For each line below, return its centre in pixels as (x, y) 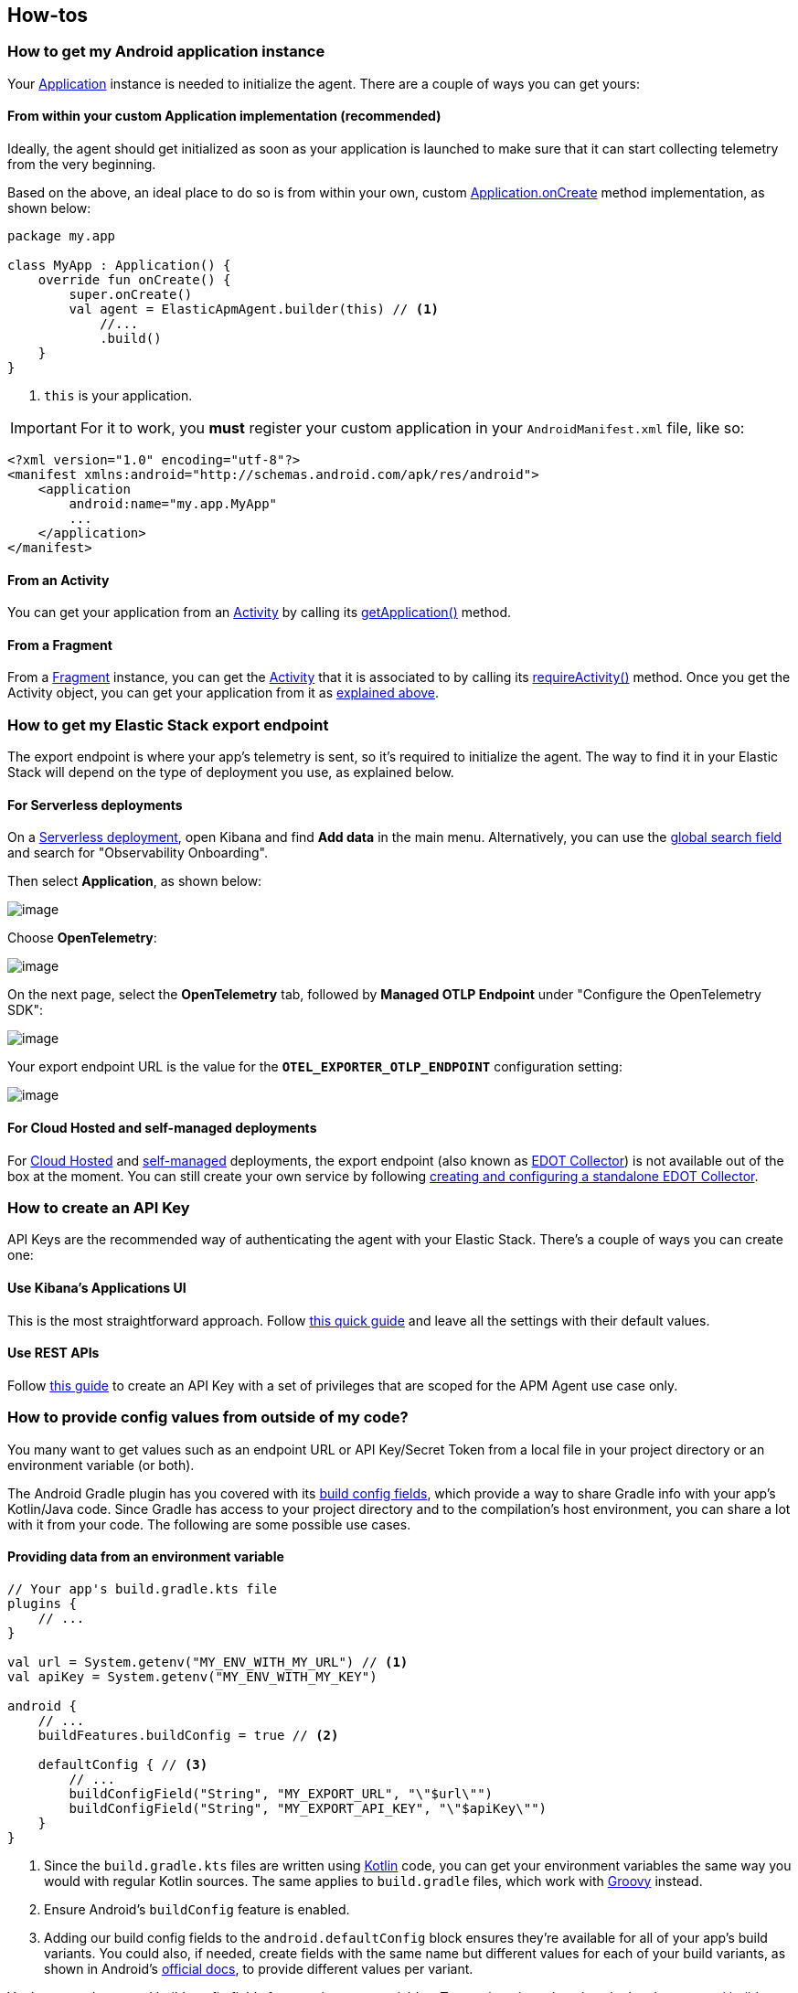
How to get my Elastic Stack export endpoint (168, 725)
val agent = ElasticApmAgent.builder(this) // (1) (254, 309)
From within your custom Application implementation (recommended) (224, 116)
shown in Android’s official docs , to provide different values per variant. (259, 1968)
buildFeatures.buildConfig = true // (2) (188, 1735)
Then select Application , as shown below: (135, 881)
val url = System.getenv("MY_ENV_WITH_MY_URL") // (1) (208, 1662)
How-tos (48, 15)
